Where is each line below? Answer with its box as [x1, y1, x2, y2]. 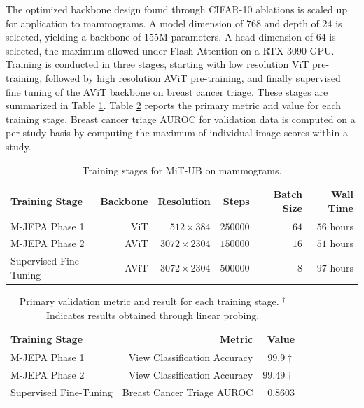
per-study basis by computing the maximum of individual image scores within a [6, 125, 348, 140]
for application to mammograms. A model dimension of [6, 15, 244, 30]
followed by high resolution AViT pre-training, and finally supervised [45, 70, 341, 85]
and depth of [264, 15, 319, 30]
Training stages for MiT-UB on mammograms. [82, 162, 282, 177]
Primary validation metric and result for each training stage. [19, 293, 279, 308]
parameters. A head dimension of [171, 29, 313, 44]
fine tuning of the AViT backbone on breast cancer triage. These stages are [6, 84, 328, 99]
